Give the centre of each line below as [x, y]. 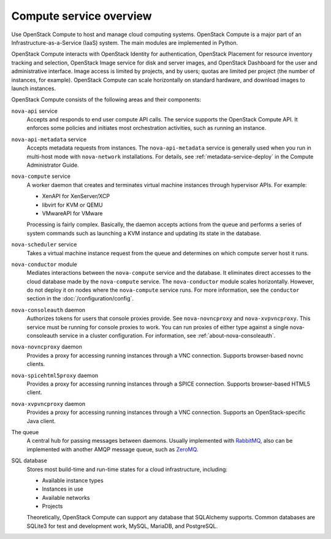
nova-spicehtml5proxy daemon [55, 375]
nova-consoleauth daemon [48, 310]
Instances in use [63, 489]
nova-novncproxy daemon [47, 347]
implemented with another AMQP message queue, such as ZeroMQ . [112, 449]
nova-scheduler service [44, 245]
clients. [36, 364]
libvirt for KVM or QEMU [73, 205]
